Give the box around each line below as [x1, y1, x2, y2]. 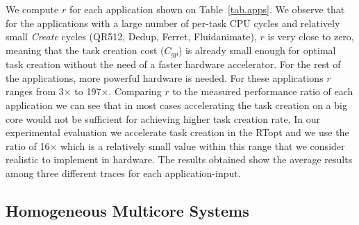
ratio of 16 [6, 138, 50, 153]
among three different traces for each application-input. [6, 165, 241, 180]
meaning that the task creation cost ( [6, 42, 165, 57]
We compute [6, 2, 59, 16]
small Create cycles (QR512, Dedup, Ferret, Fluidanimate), [6, 29, 257, 44]
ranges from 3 [6, 84, 64, 99]
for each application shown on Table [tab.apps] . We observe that [69, 2, 345, 16]
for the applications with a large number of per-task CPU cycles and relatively [6, 15, 340, 30]
